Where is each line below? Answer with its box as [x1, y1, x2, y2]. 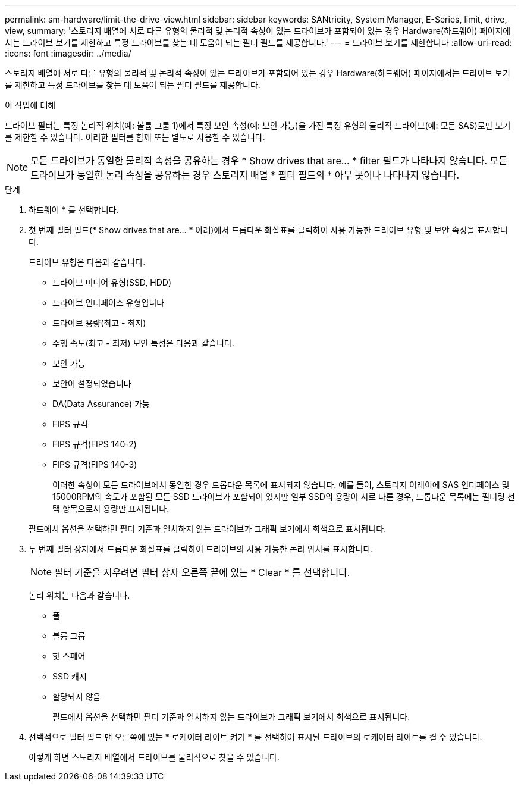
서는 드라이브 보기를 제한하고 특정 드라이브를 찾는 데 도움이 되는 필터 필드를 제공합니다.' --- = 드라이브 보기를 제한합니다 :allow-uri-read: [5, 37, 512, 48]
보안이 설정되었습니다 [52, 378, 131, 389]
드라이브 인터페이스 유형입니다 [52, 298, 165, 308]
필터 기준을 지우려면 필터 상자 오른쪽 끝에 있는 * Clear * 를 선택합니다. [54, 566, 350, 578]
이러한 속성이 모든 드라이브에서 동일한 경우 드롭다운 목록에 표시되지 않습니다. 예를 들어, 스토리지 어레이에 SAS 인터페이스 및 [52, 480, 510, 490]
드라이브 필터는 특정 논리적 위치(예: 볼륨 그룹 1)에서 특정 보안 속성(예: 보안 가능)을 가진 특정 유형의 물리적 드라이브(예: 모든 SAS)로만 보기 [5, 120, 511, 130]
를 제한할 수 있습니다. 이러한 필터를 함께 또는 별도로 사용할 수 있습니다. [5, 132, 265, 142]
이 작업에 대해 [5, 100, 56, 110]
